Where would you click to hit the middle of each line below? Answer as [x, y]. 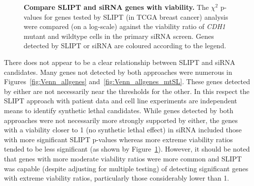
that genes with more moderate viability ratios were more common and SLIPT [123, 158]
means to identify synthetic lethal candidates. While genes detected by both [119, 110]
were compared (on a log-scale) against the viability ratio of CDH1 [125, 26]
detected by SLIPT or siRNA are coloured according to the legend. [125, 46]
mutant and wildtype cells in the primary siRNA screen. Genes [119, 36]
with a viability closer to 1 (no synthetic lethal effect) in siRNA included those [123, 130]
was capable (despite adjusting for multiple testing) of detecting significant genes [126, 168]
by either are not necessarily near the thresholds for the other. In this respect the [127, 91]
